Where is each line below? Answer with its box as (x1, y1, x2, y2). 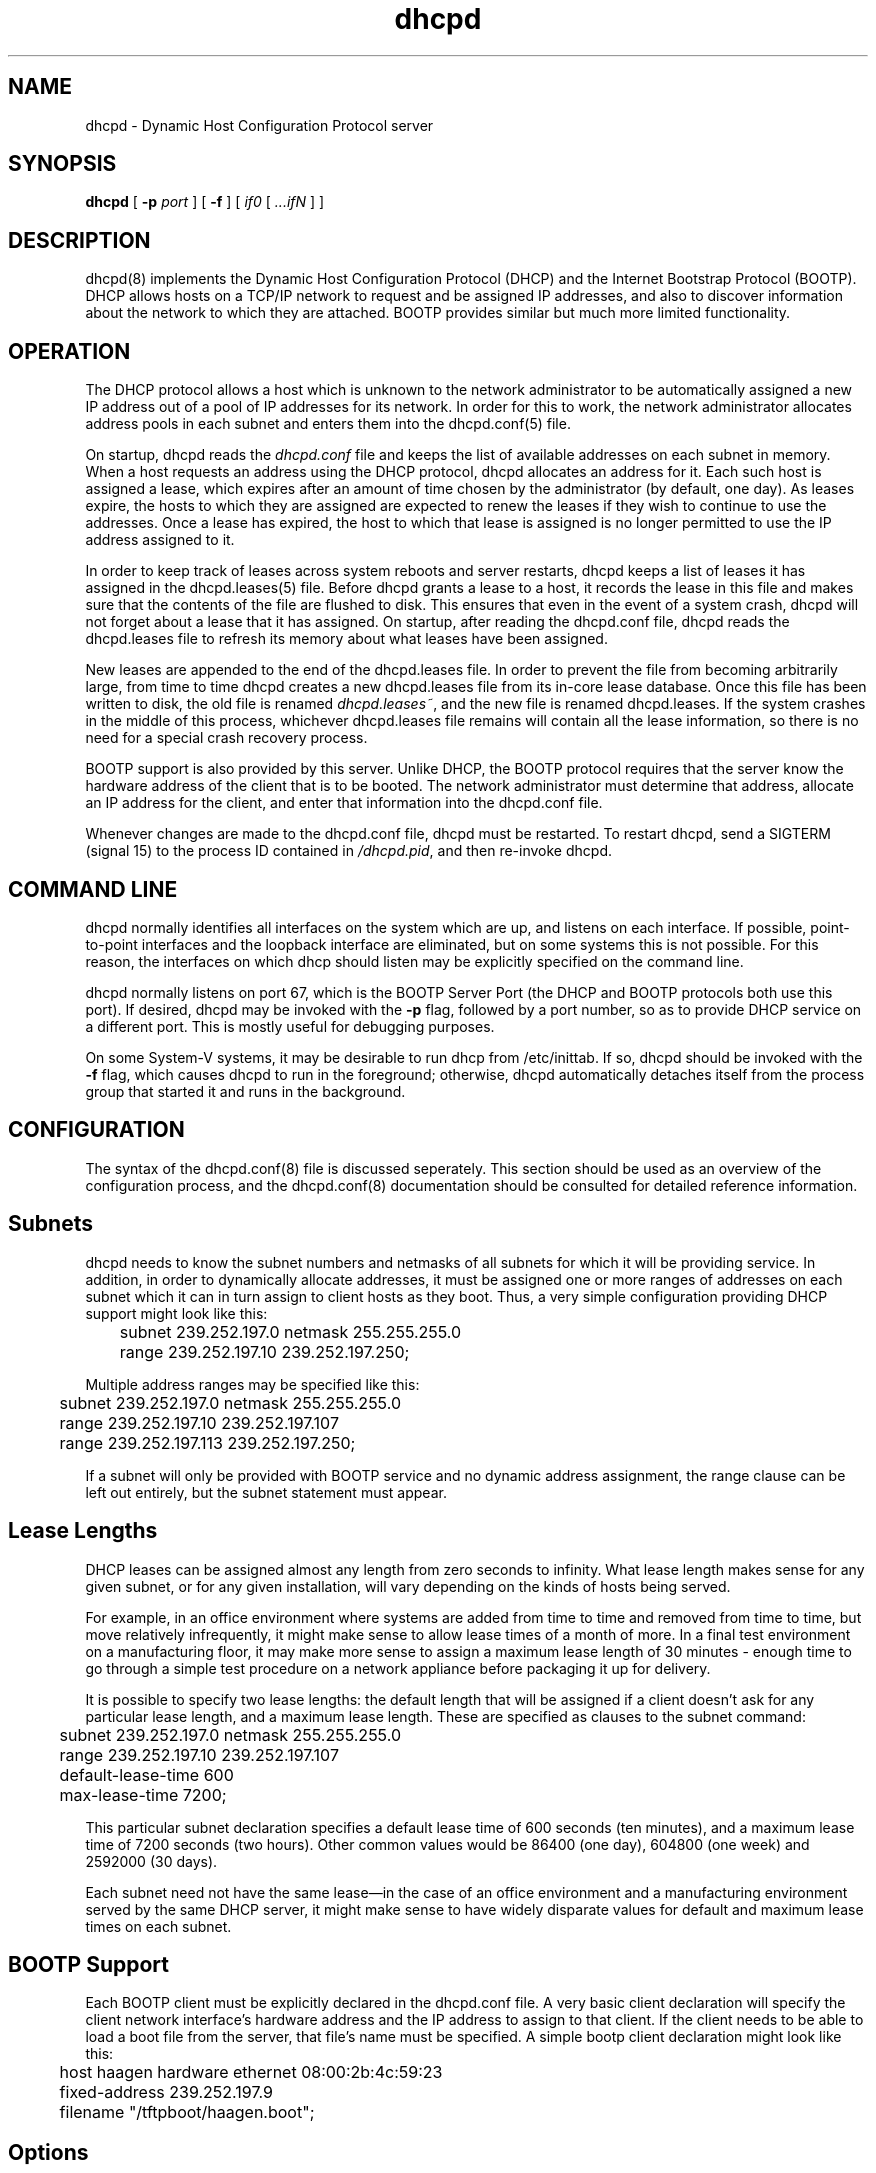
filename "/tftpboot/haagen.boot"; (59, 2102, 315, 2123)
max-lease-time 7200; (59, 1784, 227, 1805)
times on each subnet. (85, 1917, 232, 1935)
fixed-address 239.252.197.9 (59, 2082, 273, 2103)
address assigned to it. (85, 531, 235, 549)
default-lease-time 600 (59, 1764, 234, 1785)
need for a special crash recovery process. (85, 729, 368, 747)
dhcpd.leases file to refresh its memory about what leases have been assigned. (85, 630, 608, 648)
